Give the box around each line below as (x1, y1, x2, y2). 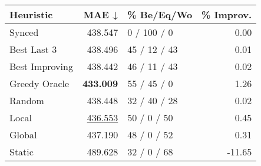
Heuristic (9, 8, 53, 21)
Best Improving (9, 59, 73, 73)
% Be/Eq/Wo (127, 8, 193, 21)
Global (9, 128, 37, 141)
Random (9, 94, 44, 107)
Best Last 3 (9, 42, 57, 56)
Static (9, 145, 34, 158)
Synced (9, 25, 39, 39)
